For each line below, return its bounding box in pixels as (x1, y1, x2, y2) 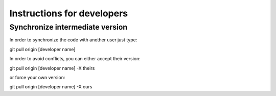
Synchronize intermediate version (9, 22, 128, 32)
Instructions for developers (9, 8, 128, 19)
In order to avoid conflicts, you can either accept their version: (9, 56, 141, 62)
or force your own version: (9, 74, 65, 80)
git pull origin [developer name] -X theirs (9, 65, 95, 71)
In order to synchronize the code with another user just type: (9, 37, 137, 43)
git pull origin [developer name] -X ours (9, 84, 93, 90)
